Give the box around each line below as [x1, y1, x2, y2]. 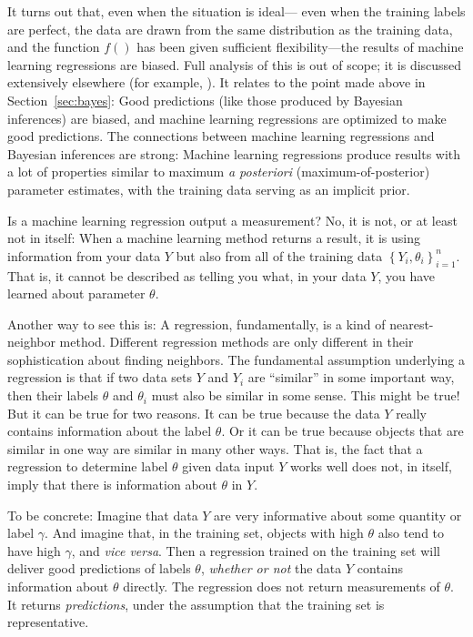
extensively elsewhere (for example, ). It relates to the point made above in [7, 73, 426, 92]
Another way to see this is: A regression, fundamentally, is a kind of [7, 314, 386, 333]
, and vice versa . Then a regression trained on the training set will [71, 541, 441, 560]
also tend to [377, 523, 445, 542]
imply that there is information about [7, 475, 217, 494]
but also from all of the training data [176, 246, 383, 265]
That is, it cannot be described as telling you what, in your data [7, 266, 367, 285]
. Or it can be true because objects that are [221, 421, 464, 440]
